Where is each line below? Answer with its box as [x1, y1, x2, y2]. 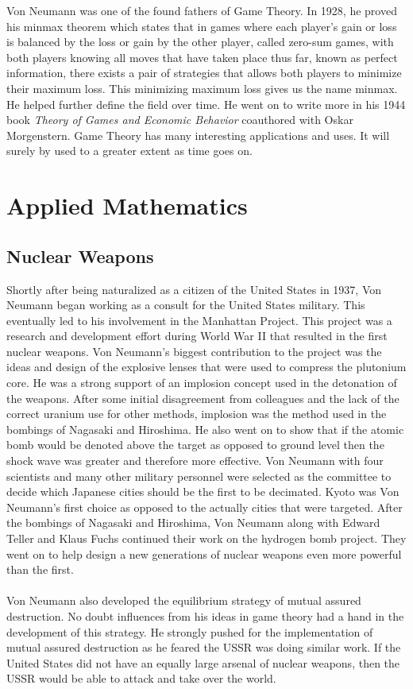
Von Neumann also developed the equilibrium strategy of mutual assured [6, 592, 361, 609]
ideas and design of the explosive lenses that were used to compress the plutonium [6, 358, 407, 375]
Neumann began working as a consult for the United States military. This [6, 296, 365, 313]
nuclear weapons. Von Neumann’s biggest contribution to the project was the [6, 343, 382, 359]
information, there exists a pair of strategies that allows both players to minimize [6, 64, 402, 81]
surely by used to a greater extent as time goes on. [6, 142, 253, 159]
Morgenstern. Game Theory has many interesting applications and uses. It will [6, 126, 390, 143]
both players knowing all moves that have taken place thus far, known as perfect [6, 48, 398, 65]
